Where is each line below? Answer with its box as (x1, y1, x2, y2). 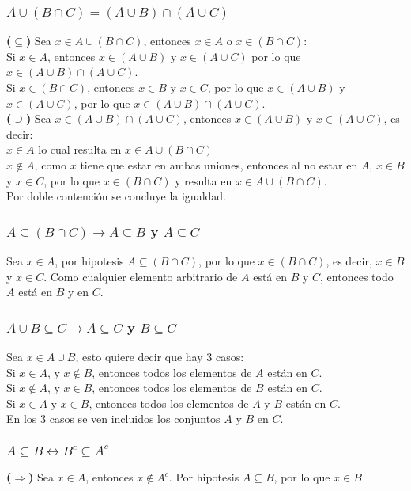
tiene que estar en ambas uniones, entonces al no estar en (80, 157, 358, 173)
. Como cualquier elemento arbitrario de (43, 268, 238, 284)
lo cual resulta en (38, 141, 122, 158)
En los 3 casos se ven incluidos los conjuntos (6, 410, 221, 427)
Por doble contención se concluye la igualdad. (6, 188, 226, 204)
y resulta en (175, 172, 232, 188)
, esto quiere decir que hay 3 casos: (75, 348, 244, 365)
